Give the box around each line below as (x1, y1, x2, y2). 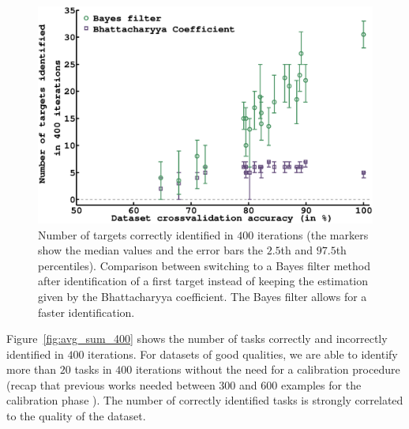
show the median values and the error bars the (38, 242, 264, 258)
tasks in (74, 361, 112, 378)
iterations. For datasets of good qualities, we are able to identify (88, 345, 398, 362)
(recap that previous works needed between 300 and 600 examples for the (6, 376, 362, 393)
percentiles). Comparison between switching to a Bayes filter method (38, 257, 370, 273)
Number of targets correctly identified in (38, 226, 234, 243)
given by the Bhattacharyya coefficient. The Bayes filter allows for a (38, 288, 367, 304)
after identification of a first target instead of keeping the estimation (38, 273, 369, 289)
